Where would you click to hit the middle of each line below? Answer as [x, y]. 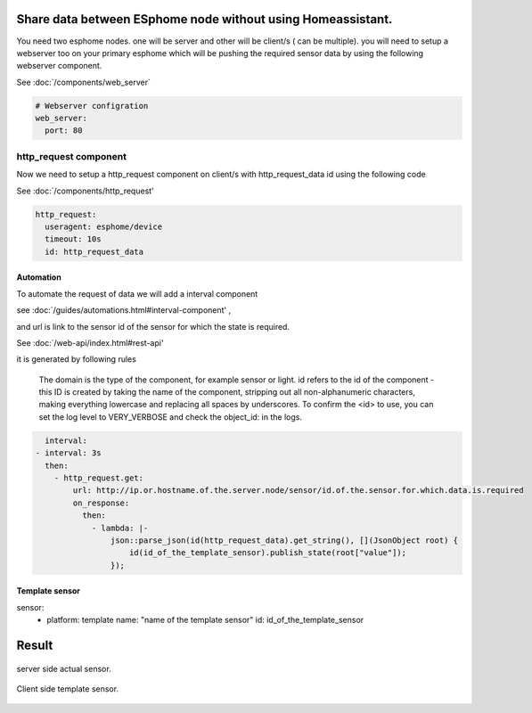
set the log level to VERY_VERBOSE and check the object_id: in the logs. [171, 417]
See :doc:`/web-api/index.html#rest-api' [90, 342]
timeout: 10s [73, 239]
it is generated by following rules [77, 359]
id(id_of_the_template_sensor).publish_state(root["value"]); [268, 553]
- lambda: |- [120, 528]
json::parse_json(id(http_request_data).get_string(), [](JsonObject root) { [284, 540]
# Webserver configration [92, 106]
